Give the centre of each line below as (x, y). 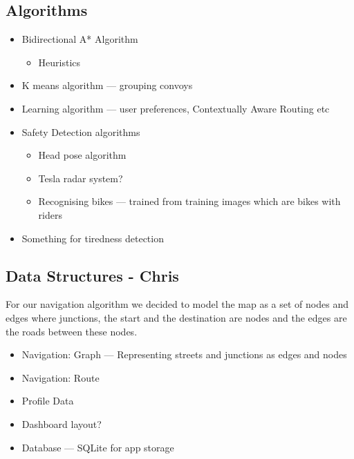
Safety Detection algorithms (81, 131)
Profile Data (48, 401)
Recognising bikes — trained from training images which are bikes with (189, 201)
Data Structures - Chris (92, 275)
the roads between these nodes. (72, 331)
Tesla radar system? (81, 178)
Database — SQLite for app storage (98, 447)
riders (50, 214)
